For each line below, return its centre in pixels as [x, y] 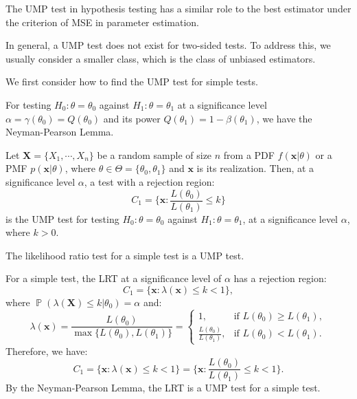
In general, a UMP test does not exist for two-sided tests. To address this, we [168, 45]
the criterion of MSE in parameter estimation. [103, 22]
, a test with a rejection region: [149, 181]
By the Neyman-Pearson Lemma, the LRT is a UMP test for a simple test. [163, 388]
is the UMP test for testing [62, 218]
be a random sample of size [154, 154]
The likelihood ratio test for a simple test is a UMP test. [125, 255]
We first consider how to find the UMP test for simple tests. [132, 82]
